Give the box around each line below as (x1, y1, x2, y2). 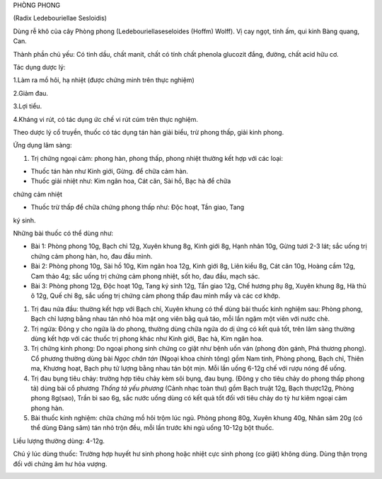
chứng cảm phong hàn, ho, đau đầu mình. (30, 252, 153, 260)
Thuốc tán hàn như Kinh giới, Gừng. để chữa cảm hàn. (30, 167, 189, 176)
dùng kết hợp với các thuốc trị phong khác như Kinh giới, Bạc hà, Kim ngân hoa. (30, 334, 263, 343)
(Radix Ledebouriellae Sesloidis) (13, 14, 108, 23)
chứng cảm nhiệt (13, 190, 63, 198)
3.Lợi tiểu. (13, 102, 42, 111)
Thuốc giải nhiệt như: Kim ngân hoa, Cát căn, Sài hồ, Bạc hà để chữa (30, 177, 231, 186)
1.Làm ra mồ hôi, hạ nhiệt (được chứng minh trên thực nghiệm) (13, 76, 195, 84)
